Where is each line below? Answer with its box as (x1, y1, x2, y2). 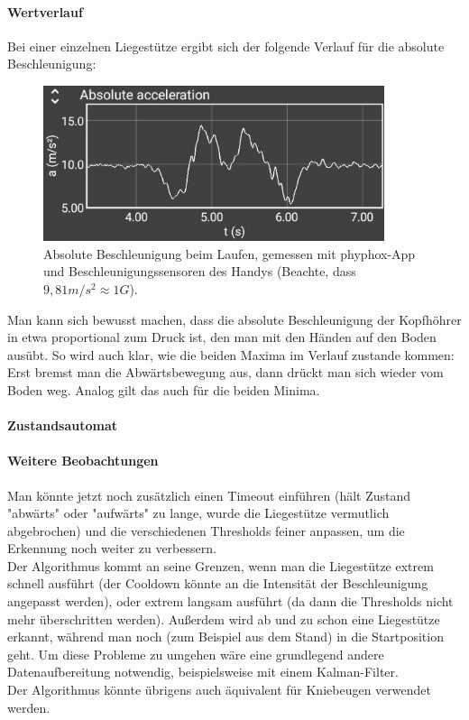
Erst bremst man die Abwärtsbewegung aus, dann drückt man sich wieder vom (7, 363, 444, 382)
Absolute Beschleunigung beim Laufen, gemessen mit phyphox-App (43, 244, 416, 263)
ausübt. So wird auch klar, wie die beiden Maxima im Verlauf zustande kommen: (7, 345, 455, 364)
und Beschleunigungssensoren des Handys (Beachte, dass (43, 262, 356, 281)
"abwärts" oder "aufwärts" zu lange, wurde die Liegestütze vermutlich (7, 503, 390, 522)
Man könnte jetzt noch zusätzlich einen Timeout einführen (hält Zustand (7, 485, 411, 504)
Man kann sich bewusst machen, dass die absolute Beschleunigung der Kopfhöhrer (7, 309, 462, 328)
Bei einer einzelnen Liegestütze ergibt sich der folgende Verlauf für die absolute (7, 36, 445, 55)
